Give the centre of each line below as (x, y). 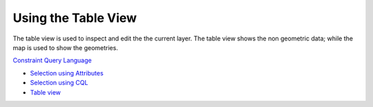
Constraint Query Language (52, 60)
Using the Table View (75, 18)
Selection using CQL (59, 83)
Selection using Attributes (67, 73)
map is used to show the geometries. (66, 47)
